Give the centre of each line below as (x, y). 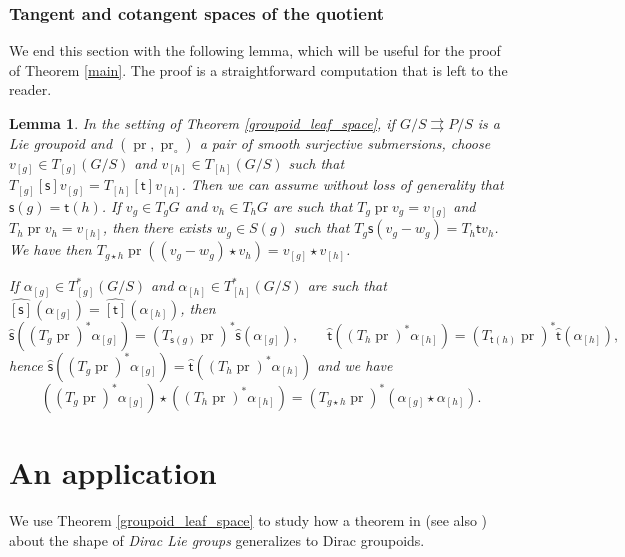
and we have (355, 364)
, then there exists (157, 227)
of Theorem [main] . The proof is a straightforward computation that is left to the (258, 69)
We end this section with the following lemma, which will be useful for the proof (255, 50)
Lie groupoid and (61, 142)
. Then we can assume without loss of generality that (342, 184)
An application (113, 472)
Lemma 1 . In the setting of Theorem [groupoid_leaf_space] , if (202, 123)
